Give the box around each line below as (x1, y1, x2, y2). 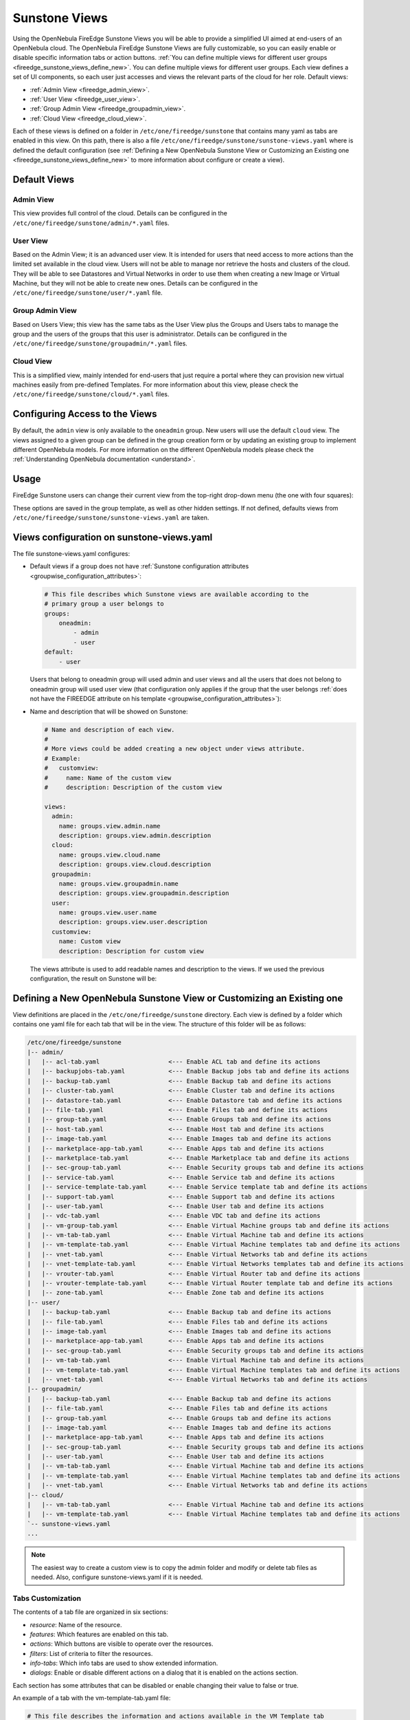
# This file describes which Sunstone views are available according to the (44, 590, 309, 598)
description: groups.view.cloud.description (58, 861, 212, 868)
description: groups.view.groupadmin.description (58, 890, 229, 897)
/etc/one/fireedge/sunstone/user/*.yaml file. (12, 289, 163, 297)
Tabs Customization (12, 1593, 82, 1603)
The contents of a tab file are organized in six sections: (12, 1608, 168, 1616)
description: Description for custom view (58, 947, 204, 955)
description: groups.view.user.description (58, 918, 207, 926)
